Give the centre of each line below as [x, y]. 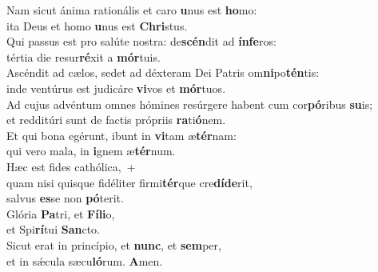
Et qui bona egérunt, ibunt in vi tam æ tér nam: [121, 135]
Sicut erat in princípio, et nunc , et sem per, [114, 244]
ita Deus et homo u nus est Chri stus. [97, 25]
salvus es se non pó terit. [65, 198]
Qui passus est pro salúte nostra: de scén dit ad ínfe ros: [141, 41]
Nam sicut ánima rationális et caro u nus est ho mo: [132, 10]
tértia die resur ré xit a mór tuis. [84, 56]
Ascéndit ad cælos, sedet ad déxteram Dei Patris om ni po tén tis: [163, 72]
